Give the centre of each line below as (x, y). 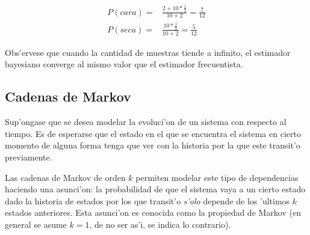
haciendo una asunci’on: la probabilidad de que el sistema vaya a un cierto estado (155, 189)
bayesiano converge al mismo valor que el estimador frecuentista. (124, 64)
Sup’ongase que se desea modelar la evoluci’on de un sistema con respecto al (146, 122)
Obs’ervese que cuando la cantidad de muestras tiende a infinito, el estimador (148, 52)
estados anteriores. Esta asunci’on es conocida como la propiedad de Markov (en (153, 212)
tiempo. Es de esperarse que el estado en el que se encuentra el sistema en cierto (153, 133)
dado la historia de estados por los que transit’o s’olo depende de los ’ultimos (147, 200)
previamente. (29, 157)
